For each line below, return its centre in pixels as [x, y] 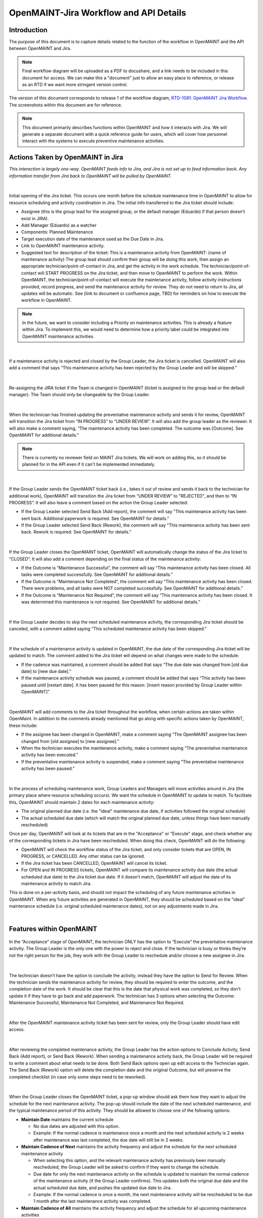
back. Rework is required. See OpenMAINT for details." [76, 532]
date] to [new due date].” [46, 671]
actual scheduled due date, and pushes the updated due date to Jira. [103, 1188]
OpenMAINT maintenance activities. [58, 336]
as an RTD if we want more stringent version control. [75, 85]
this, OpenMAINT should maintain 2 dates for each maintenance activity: [82, 802]
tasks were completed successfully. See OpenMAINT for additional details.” [97, 574]
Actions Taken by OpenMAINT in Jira [66, 158]
